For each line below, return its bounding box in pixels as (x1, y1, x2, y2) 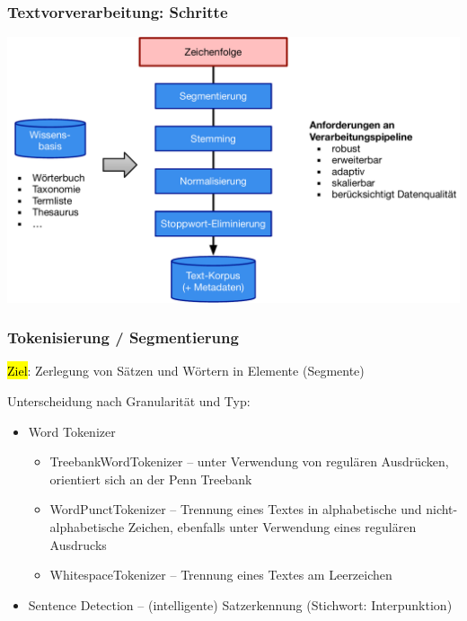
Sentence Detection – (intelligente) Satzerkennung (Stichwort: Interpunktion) (28, 595, 453, 614)
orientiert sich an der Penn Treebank (49, 469, 252, 488)
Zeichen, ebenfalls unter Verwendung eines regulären (128, 517, 417, 536)
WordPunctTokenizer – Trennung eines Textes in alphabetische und (49, 500, 422, 519)
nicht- (426, 500, 458, 519)
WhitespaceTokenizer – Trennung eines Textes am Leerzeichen (49, 565, 392, 584)
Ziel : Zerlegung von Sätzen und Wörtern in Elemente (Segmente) (7, 361, 365, 380)
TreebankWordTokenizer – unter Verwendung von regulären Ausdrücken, (49, 452, 449, 471)
